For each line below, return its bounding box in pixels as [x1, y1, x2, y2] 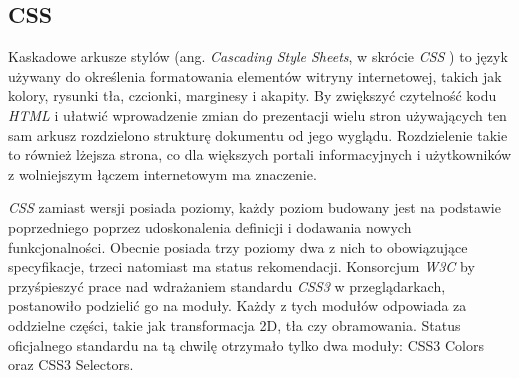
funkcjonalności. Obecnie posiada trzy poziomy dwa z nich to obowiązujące [8, 236, 468, 257]
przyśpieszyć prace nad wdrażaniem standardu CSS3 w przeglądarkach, [8, 275, 446, 296]
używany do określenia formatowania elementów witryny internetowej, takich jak [8, 65, 502, 86]
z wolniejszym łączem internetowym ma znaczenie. [8, 163, 317, 184]
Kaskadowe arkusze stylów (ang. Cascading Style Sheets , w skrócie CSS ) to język [8, 46, 508, 67]
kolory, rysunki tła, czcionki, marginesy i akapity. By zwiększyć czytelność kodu [8, 85, 497, 106]
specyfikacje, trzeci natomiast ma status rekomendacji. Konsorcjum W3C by [8, 256, 475, 277]
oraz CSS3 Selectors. [8, 354, 134, 375]
